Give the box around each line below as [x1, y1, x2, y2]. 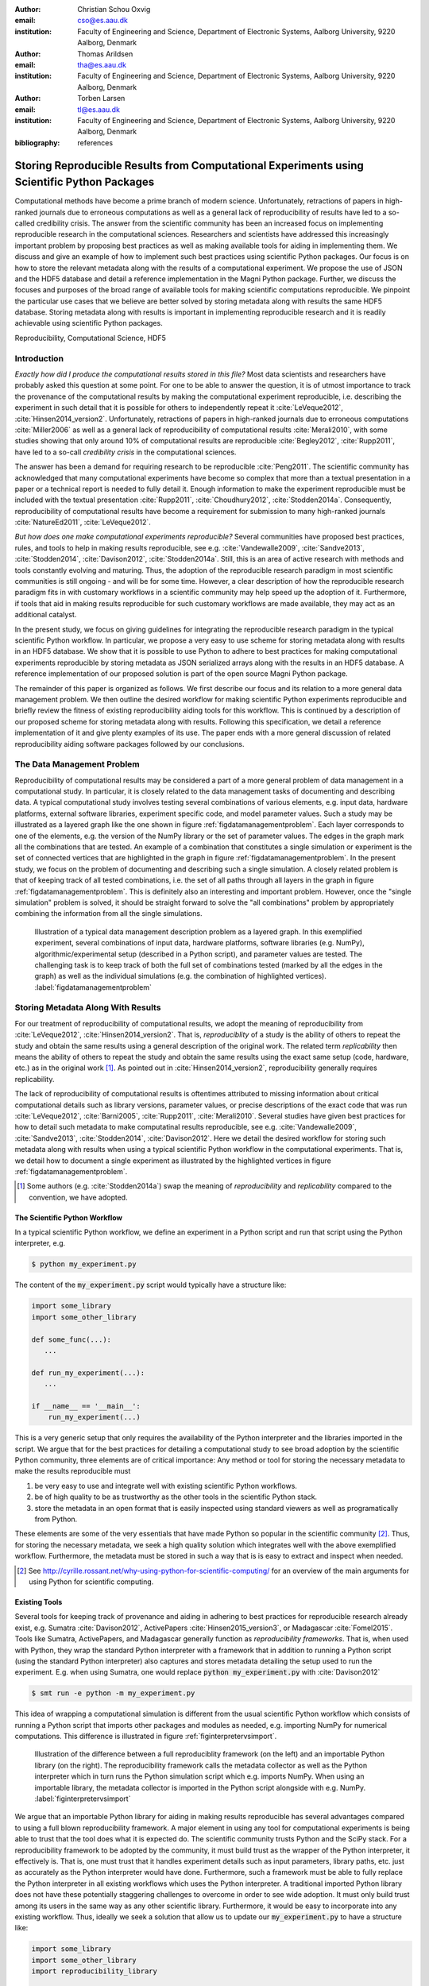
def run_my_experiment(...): [31, 1368, 145, 1377]
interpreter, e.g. [14, 1238, 66, 1248]
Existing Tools [14, 1598, 63, 1606]
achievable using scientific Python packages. [14, 319, 163, 328]
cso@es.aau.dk [77, 16, 129, 25]
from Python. [34, 1514, 78, 1524]
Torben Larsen [77, 94, 126, 103]
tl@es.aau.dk [77, 104, 121, 114]
